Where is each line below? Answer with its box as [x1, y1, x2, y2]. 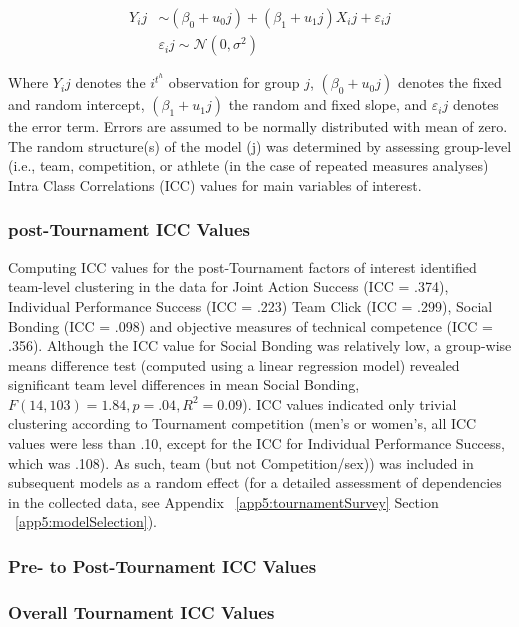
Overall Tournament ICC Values [8, 599, 275, 624]
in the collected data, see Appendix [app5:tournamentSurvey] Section [8, 491, 439, 512]
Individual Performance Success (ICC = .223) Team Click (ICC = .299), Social [8, 295, 493, 316]
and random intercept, [8, 94, 145, 115]
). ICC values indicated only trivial [242, 393, 457, 414]
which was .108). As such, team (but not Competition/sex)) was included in [8, 452, 474, 473]
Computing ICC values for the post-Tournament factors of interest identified [8, 256, 477, 277]
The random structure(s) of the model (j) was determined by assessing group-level [8, 135, 512, 156]
